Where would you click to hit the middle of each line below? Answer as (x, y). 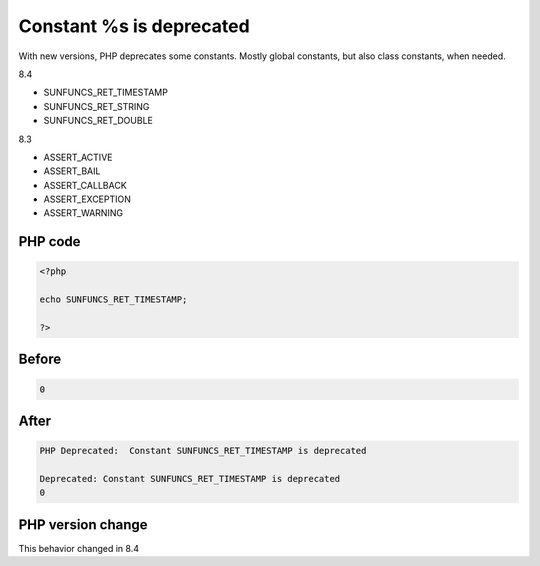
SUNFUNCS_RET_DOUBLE (98, 121)
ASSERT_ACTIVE (78, 157)
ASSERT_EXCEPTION (87, 199)
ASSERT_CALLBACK (85, 185)
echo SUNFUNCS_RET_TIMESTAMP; (113, 299)
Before (40, 359)
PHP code (49, 241)
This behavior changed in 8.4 (79, 548)
